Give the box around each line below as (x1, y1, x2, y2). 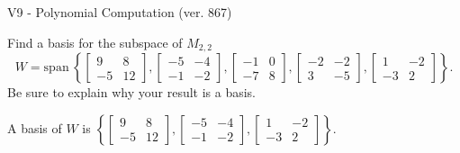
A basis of (7, 118, 62, 137)
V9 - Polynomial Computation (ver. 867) (7, 3, 232, 21)
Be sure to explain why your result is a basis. (7, 83, 257, 102)
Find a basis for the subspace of (7, 32, 183, 51)
